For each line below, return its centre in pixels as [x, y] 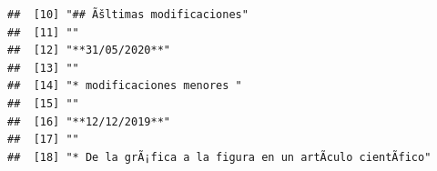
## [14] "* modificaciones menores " [125, 86]
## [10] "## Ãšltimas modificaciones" [128, 15]
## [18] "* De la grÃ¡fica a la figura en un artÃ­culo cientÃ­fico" [219, 157]
